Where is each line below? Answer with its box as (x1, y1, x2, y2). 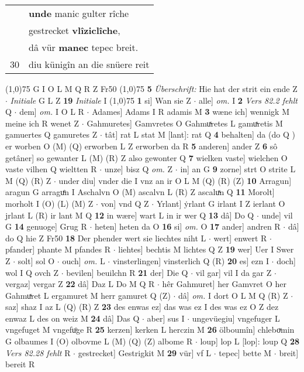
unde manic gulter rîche (29, 6, 129, 20)
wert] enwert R (213, 231, 267, 244)
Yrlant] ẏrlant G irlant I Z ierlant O (156, 197, 285, 209)
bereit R (5, 358, 35, 370)
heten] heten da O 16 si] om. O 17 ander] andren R (95, 220, 281, 233)
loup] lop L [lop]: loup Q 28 (200, 335, 300, 347)
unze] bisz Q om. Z (104, 163, 173, 175)
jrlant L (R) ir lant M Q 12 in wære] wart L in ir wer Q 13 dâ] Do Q (5, 209, 254, 221)
